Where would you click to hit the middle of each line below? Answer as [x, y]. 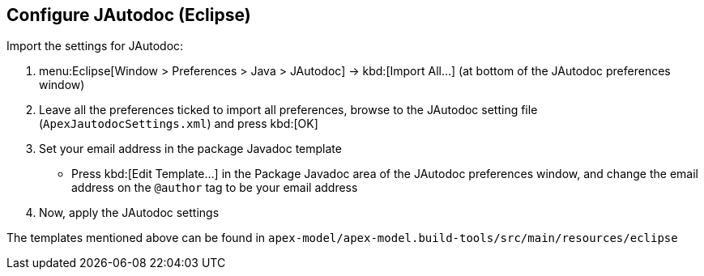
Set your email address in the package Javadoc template [190, 149]
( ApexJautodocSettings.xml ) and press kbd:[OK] [179, 124]
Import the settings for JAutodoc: [95, 46]
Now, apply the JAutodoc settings [129, 213]
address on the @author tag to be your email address [215, 188]
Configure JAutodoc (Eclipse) [129, 15]
